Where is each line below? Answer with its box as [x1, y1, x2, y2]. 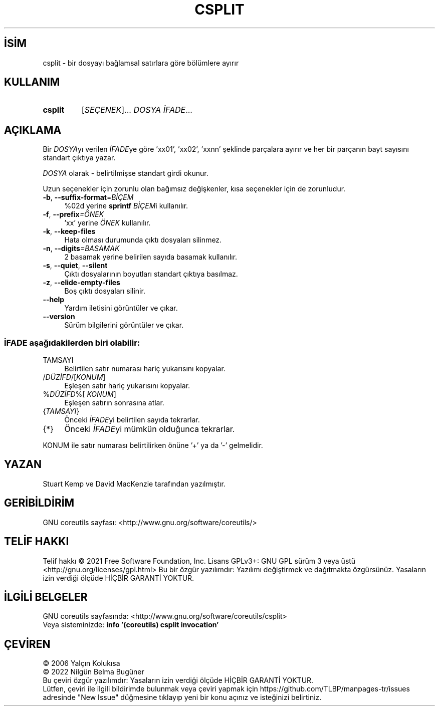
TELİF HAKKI [4, 535, 69, 548]
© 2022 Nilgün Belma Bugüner [43, 667, 144, 676]
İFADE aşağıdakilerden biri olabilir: [4, 337, 140, 348]
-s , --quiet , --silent [43, 261, 108, 270]
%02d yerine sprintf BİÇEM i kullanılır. [64, 201, 188, 210]
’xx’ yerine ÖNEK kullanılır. [64, 218, 151, 227]
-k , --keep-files [43, 227, 96, 236]
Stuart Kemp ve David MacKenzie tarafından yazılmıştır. [43, 479, 226, 488]
